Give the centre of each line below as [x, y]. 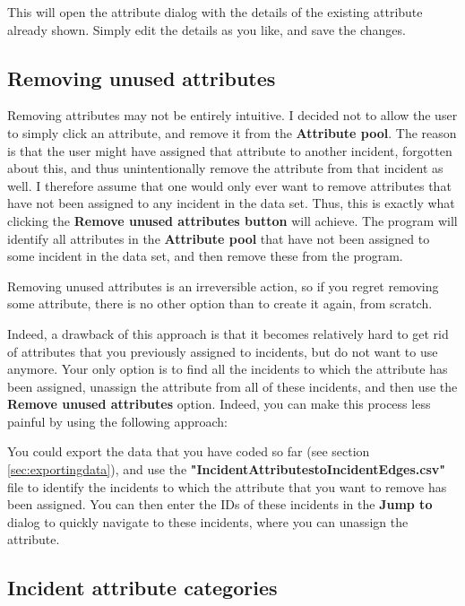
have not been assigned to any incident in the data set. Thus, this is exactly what [231, 203]
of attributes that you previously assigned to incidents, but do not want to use [223, 351]
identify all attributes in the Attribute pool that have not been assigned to [219, 238]
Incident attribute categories [142, 588]
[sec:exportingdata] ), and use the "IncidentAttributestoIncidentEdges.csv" [227, 469]
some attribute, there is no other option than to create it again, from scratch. [220, 303]
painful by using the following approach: [117, 421]
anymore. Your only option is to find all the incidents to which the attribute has [228, 369]
